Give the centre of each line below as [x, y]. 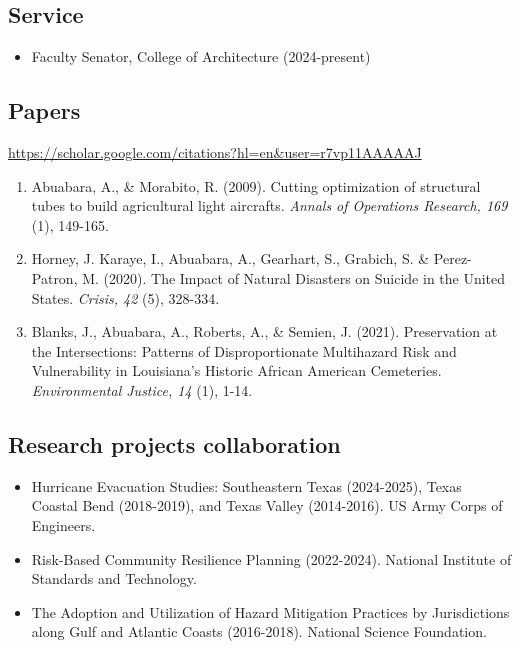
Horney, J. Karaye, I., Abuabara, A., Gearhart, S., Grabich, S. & [230, 258]
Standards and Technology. [114, 578]
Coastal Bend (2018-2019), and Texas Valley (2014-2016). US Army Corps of [267, 505]
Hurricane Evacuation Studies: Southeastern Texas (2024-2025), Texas [246, 485]
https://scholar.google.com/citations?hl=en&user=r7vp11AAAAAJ [215, 152]
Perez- [452, 258]
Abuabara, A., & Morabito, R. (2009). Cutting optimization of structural [256, 185]
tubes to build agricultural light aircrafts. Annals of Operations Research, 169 [269, 205]
